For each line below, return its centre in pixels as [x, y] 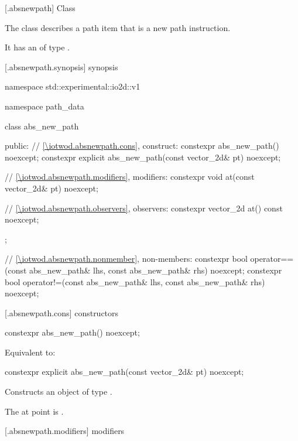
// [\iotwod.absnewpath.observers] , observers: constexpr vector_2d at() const [144, 208]
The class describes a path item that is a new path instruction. [118, 27]
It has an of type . [37, 47]
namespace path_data [44, 106]
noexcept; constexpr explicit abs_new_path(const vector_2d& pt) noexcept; [143, 157]
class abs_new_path [42, 126]
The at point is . [34, 411]
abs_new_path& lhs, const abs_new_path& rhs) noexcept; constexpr [156, 270]
